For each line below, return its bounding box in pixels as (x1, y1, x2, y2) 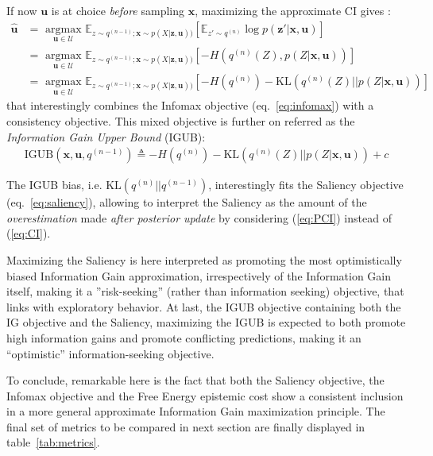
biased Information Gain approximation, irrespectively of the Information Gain (6, 267, 392, 284)
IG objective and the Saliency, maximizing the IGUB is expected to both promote (6, 314, 406, 330)
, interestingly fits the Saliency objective (208, 176, 404, 193)
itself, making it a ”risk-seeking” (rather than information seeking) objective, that (6, 283, 404, 299)
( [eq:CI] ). (6, 225, 51, 242)
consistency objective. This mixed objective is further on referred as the (6, 112, 355, 129)
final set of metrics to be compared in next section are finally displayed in (6, 418, 365, 435)
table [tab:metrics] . (6, 434, 100, 450)
